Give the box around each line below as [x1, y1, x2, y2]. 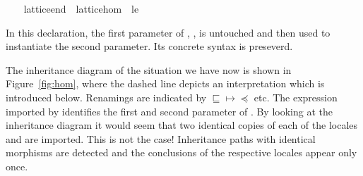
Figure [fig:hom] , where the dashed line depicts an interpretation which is [6, 76, 325, 91]
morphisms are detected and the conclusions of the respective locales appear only [6, 145, 357, 160]
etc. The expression [254, 89, 338, 104]
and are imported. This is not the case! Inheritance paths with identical [6, 131, 316, 146]
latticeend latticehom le [23, 1, 139, 15]
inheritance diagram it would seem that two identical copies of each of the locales [6, 118, 358, 132]
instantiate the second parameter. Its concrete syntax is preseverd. [6, 39, 293, 54]
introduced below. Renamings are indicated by [6, 89, 207, 104]
